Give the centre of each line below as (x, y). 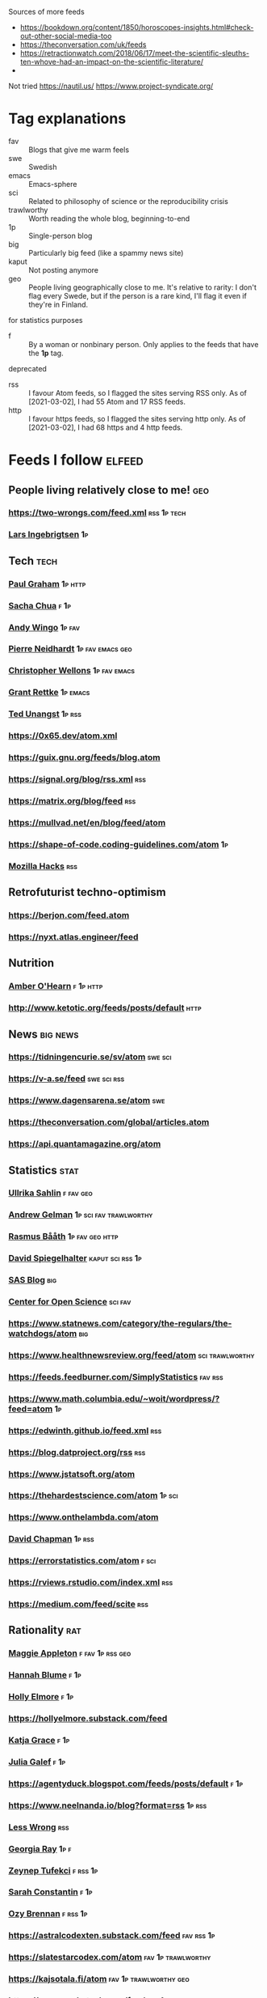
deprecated (27, 368)
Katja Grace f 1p (39, 1741)
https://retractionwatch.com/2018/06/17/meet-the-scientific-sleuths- (135, 53)
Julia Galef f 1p (37, 1762)
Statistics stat (44, 1170)
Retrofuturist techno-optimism (88, 892)
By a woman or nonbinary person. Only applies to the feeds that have (144, 344)
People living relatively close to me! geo (109, 490)
